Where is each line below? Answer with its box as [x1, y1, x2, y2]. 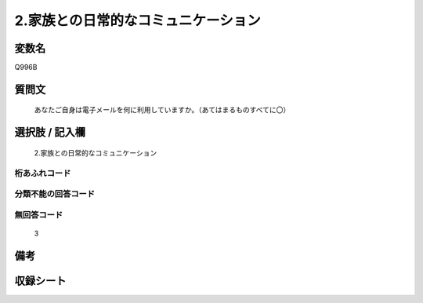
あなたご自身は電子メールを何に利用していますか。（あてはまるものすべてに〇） [34, 105, 291, 115]
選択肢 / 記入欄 [14, 126, 86, 139]
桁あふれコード [14, 167, 71, 178]
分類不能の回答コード [14, 188, 96, 199]
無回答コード [14, 209, 63, 220]
